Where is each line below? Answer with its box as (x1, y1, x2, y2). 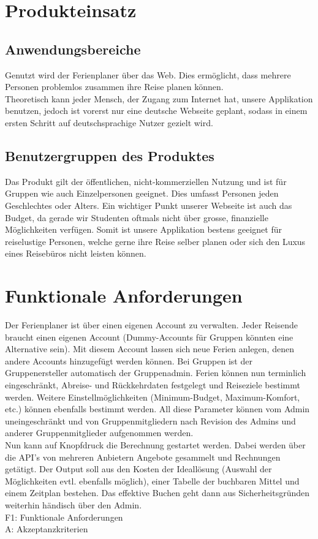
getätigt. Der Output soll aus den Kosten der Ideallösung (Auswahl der (5, 462, 272, 475)
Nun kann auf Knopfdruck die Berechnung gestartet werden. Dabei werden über (5, 438, 306, 451)
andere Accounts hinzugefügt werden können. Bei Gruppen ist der (5, 354, 252, 367)
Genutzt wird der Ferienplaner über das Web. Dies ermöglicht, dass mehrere (5, 68, 291, 81)
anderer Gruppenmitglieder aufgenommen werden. (5, 426, 194, 439)
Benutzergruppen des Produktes (5, 146, 214, 165)
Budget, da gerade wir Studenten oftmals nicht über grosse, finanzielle (5, 211, 268, 224)
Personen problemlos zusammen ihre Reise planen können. (5, 80, 224, 93)
